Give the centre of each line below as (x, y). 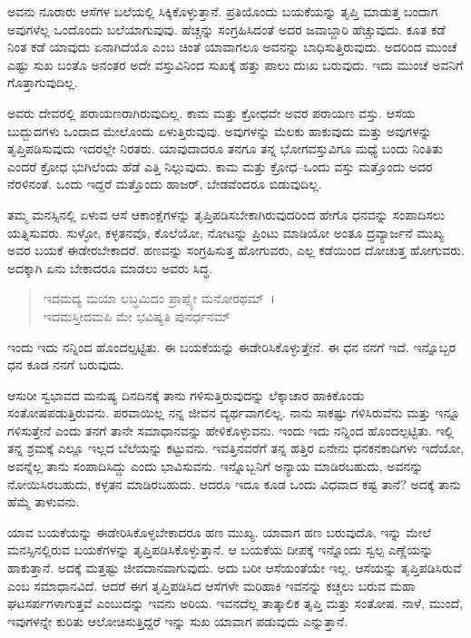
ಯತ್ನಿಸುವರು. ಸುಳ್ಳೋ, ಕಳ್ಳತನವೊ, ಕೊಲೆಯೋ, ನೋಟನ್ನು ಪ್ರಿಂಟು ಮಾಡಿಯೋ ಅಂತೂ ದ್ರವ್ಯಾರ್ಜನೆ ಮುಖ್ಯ (226, 232)
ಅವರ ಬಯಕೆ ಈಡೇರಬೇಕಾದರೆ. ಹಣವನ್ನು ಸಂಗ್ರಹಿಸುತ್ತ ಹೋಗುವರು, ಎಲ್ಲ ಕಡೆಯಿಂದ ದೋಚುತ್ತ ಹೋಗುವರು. (236, 250)
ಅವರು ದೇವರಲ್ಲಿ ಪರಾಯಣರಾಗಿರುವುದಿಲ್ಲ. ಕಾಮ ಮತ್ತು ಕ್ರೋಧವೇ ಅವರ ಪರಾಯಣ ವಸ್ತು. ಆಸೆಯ (211, 112)
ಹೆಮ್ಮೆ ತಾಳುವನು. (44, 501)
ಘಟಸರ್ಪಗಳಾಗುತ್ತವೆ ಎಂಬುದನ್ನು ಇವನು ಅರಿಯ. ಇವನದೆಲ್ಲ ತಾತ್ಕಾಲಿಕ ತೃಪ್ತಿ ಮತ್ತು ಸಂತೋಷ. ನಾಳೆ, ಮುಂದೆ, (235, 603)
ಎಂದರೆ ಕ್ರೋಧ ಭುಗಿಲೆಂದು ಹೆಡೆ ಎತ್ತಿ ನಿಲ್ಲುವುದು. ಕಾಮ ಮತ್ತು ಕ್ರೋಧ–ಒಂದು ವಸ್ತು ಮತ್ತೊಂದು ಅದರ (220, 166)
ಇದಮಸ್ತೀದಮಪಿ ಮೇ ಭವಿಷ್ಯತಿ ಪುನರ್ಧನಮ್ (137, 315)
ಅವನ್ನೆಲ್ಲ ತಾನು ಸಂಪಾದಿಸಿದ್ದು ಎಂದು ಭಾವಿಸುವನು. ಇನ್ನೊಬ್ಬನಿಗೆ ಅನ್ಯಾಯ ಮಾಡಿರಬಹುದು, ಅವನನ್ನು (216, 466)
